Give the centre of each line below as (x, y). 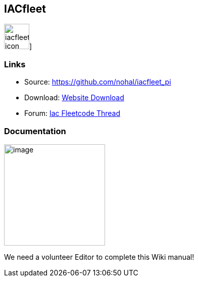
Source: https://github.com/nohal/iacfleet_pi (98, 82)
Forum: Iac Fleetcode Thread (72, 113)
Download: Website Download (74, 98)
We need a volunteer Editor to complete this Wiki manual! (99, 257)
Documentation (35, 131)
